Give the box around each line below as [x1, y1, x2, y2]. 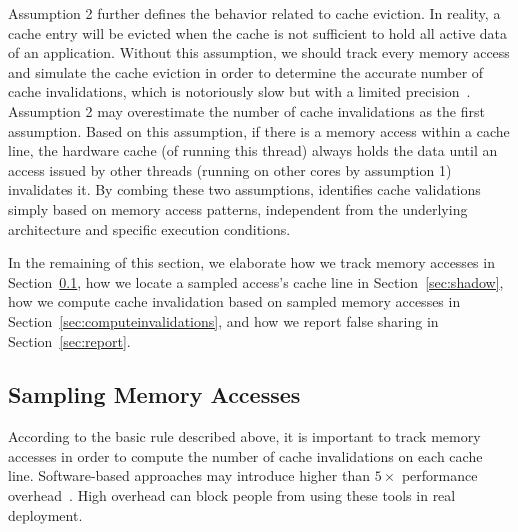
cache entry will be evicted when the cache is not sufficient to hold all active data [8, 22, 508, 43]
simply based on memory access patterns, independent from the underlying [8, 198, 468, 219]
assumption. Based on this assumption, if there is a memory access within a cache [8, 120, 510, 141]
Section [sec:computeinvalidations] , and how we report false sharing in [8, 310, 439, 331]
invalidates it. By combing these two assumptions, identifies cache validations [8, 179, 481, 200]
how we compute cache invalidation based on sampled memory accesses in [8, 291, 461, 312]
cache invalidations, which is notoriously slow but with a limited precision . [8, 81, 471, 102]
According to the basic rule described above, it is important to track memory [8, 426, 481, 447]
